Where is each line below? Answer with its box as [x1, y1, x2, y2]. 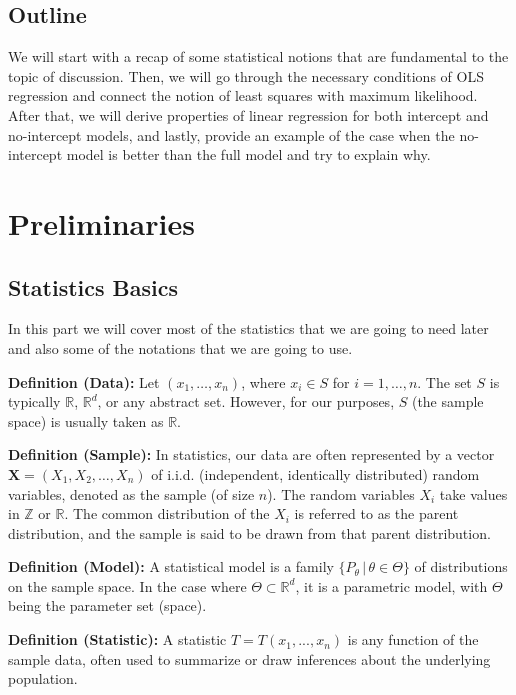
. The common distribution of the [64, 503, 270, 524]
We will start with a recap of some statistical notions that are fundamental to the [8, 46, 509, 67]
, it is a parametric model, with [295, 575, 488, 596]
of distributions [414, 556, 508, 577]
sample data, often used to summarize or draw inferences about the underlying [8, 648, 491, 669]
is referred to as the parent [294, 503, 459, 524]
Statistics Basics [8, 271, 178, 302]
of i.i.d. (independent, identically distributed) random [151, 463, 480, 484]
